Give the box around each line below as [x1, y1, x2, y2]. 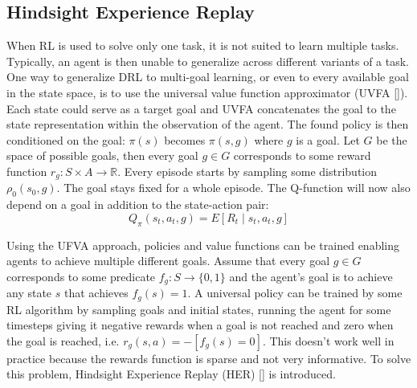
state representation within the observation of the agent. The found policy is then [6, 116, 409, 133]
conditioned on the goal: [6, 131, 125, 148]
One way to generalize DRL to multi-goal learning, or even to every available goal [6, 68, 409, 85]
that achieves [63, 284, 129, 301]
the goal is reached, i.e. [6, 332, 120, 349]
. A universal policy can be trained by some [187, 284, 403, 301]
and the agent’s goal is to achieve [229, 268, 393, 284]
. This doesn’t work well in [262, 332, 395, 349]
